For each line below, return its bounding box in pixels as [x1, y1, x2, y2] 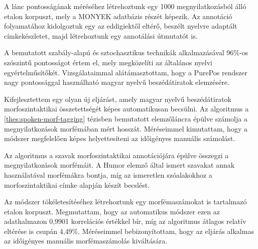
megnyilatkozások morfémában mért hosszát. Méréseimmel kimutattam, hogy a [4, 123, 247, 134]
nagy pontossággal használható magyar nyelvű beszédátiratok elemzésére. [4, 77, 229, 87]
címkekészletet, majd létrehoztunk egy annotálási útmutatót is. [4, 30, 198, 41]
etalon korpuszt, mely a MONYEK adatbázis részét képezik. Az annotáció [4, 11, 232, 21]
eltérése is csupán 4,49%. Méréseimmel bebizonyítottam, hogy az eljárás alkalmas [4, 225, 254, 236]
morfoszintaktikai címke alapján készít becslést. [4, 179, 150, 190]
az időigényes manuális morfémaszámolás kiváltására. [4, 235, 168, 246]
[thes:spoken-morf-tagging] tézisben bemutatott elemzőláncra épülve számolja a [4, 113, 247, 123]
